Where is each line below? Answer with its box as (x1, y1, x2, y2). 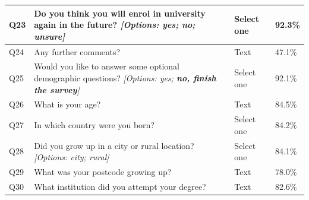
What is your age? (34, 98, 101, 110)
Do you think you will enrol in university (34, 7, 206, 19)
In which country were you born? (34, 119, 154, 131)
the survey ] (34, 83, 80, 96)
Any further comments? (34, 45, 121, 58)
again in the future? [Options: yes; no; (34, 18, 196, 31)
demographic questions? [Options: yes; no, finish (34, 71, 216, 84)
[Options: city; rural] (34, 151, 109, 163)
